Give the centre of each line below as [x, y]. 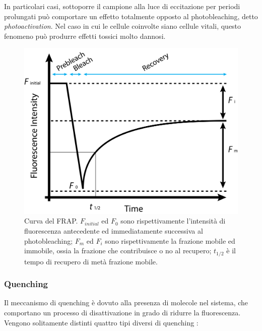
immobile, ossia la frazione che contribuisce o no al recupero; [118, 251]
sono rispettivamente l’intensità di [173, 221]
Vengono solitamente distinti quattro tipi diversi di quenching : [101, 322]
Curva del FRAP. [51, 221]
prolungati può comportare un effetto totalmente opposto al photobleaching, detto [131, 16]
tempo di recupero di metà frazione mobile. [91, 261]
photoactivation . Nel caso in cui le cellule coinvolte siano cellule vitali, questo [123, 26]
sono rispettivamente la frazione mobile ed [170, 240]
